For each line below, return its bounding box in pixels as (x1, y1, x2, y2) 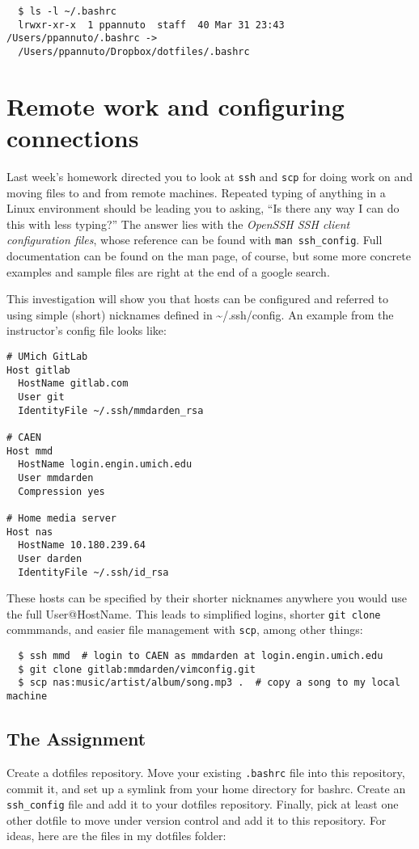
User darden (18, 552, 83, 564)
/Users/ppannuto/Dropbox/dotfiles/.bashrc (18, 45, 250, 57)
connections (6, 121, 139, 154)
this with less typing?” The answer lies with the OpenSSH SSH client (6, 215, 350, 232)
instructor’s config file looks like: (6, 322, 167, 339)
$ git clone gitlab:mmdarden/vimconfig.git (18, 663, 256, 675)
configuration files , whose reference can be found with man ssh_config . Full (6, 231, 383, 248)
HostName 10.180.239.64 (18, 539, 146, 551)
